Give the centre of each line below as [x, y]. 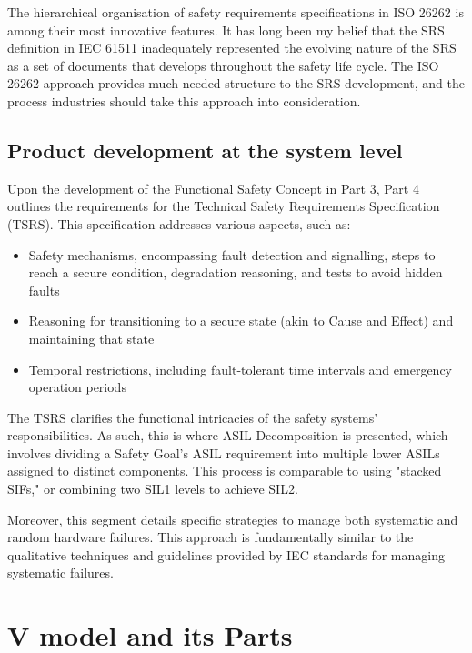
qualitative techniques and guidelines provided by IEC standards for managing [226, 554]
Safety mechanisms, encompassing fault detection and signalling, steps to [232, 254]
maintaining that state [91, 338]
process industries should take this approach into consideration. [184, 100]
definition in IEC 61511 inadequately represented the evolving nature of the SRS [232, 48]
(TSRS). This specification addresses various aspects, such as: [179, 223]
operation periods [77, 387]
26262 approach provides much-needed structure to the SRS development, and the [236, 83]
